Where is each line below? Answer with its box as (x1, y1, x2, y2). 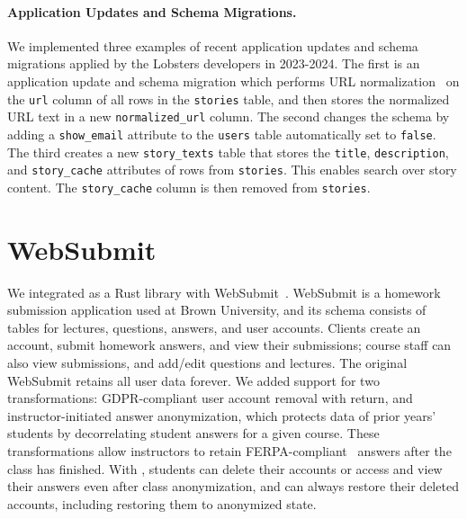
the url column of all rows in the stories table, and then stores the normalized (7, 89, 450, 108)
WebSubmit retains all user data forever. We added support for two (7, 371, 380, 389)
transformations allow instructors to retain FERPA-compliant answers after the (7, 441, 452, 460)
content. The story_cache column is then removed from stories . (7, 177, 371, 196)
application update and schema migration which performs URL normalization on (7, 71, 460, 90)
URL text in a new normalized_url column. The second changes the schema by (7, 107, 450, 126)
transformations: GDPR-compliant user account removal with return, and (7, 389, 413, 407)
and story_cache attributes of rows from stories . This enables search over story (7, 160, 457, 179)
